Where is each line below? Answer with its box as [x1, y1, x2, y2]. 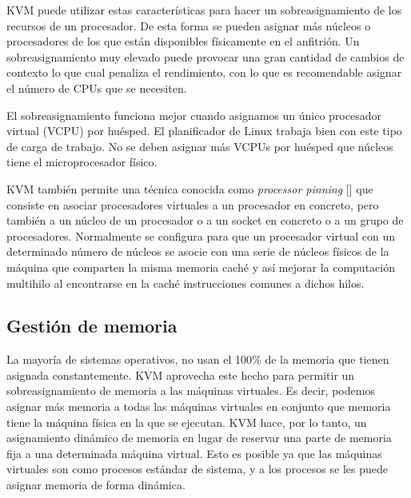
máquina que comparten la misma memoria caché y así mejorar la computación [6, 258, 395, 275]
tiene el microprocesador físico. [6, 153, 158, 170]
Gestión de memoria [6, 313, 178, 338]
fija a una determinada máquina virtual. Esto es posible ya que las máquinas [6, 444, 382, 461]
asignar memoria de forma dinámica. [6, 476, 186, 493]
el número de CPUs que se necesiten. [6, 79, 187, 96]
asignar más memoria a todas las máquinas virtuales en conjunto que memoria [6, 398, 391, 415]
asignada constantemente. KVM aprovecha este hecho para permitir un [6, 366, 355, 383]
